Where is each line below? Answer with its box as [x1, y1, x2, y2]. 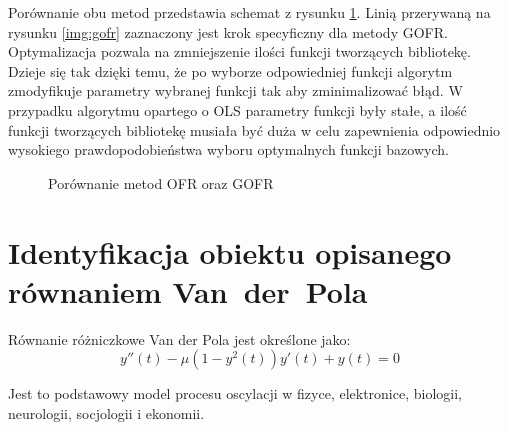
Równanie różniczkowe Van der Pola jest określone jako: [8, 328, 351, 349]
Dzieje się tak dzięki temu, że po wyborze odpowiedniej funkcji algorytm [8, 60, 453, 81]
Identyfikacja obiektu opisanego [8, 231, 452, 272]
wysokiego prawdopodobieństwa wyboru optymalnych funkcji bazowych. [8, 139, 449, 160]
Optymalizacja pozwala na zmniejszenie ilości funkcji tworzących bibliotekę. [8, 41, 471, 62]
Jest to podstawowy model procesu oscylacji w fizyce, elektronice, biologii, [8, 383, 462, 404]
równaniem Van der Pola [8, 270, 368, 311]
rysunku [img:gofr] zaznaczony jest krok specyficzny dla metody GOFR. [8, 21, 448, 42]
